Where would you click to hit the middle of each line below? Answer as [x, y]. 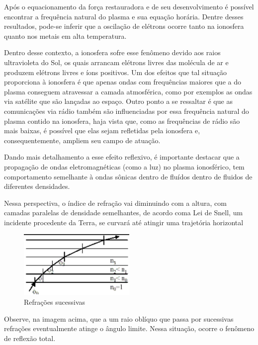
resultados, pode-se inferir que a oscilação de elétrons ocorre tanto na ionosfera [124, 26]
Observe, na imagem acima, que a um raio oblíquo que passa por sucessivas [119, 318]
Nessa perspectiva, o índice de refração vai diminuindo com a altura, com [115, 203]
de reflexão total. [30, 338]
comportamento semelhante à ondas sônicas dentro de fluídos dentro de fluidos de [128, 176]
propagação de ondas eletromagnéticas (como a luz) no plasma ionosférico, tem [124, 166]
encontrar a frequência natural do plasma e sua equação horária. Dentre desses [124, 16]
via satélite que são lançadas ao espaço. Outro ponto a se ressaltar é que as [118, 101]
